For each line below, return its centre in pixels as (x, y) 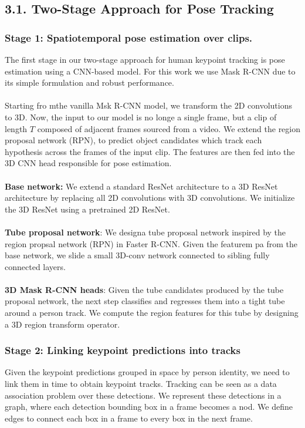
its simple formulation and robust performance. (89, 82)
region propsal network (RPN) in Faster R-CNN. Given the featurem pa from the (151, 243)
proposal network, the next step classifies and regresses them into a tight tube (145, 301)
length (16, 128)
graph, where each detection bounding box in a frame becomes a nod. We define (149, 407)
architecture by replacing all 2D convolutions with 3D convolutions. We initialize (150, 198)
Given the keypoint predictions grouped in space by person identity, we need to (147, 372)
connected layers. (35, 266)
